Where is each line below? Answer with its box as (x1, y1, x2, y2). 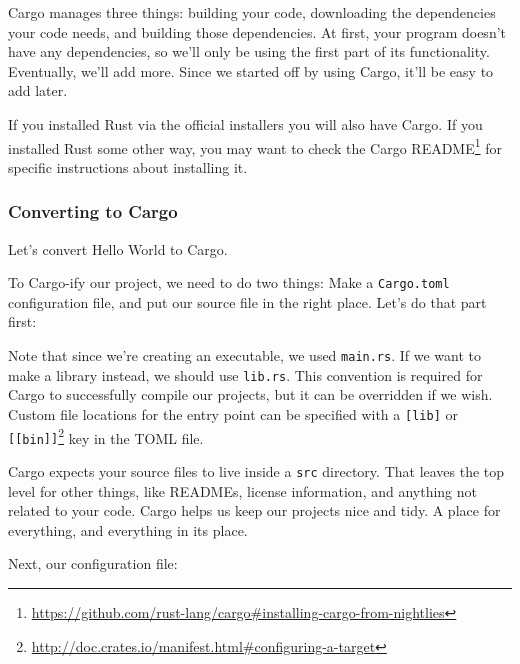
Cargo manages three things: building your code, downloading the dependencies (8, 2, 496, 22)
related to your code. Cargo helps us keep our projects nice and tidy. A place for (8, 500, 501, 521)
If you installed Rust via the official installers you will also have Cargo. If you (8, 113, 483, 134)
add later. (8, 80, 68, 101)
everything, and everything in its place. (8, 519, 248, 540)
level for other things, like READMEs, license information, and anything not (8, 480, 478, 501)
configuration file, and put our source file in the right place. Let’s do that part (8, 291, 487, 312)
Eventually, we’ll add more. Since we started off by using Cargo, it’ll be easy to (8, 60, 494, 81)
